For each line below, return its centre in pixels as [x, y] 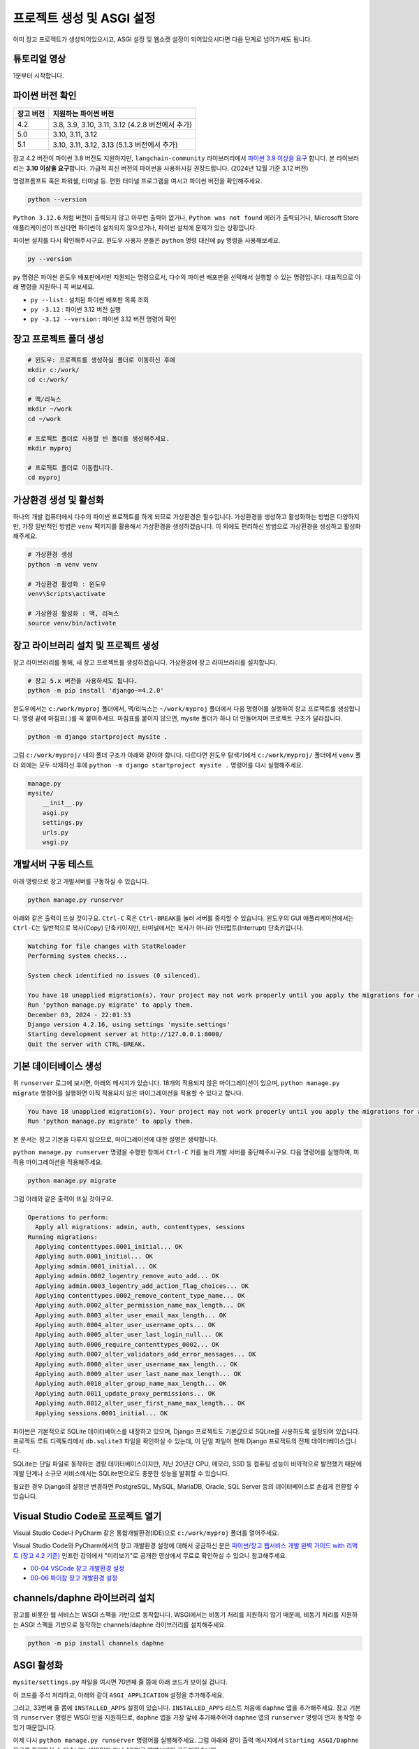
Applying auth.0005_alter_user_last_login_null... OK [129, 1335]
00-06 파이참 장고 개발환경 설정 [74, 1578]
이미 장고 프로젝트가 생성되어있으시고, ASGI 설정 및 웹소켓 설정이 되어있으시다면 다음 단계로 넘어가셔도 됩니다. [162, 39]
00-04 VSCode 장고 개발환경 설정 [78, 1568]
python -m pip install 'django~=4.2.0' [96, 690]
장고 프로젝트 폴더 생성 [59, 339]
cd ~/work [44, 419]
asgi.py [56, 813]
